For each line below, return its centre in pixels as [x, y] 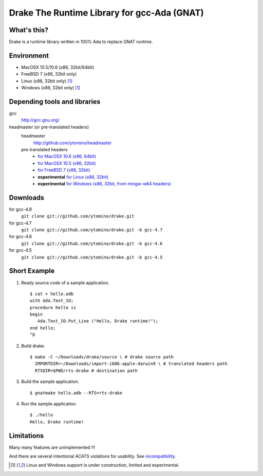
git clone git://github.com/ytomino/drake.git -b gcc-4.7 [92, 230]
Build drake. [33, 346]
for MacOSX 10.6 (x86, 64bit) [67, 157]
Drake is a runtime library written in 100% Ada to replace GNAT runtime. [81, 42]
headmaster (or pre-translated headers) [49, 127]
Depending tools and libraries [55, 102]
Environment [29, 55]
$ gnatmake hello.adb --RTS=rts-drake [76, 393]
